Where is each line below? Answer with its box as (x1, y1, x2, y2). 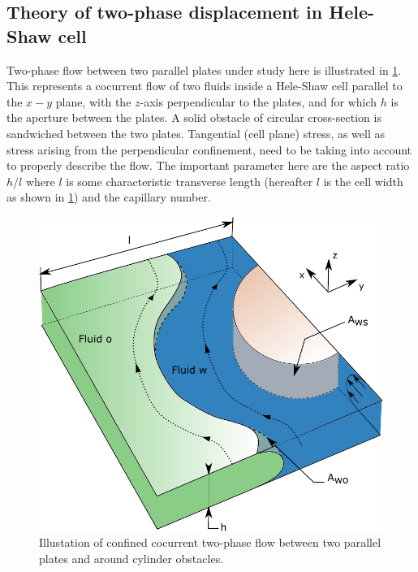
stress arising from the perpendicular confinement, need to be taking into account (6, 141, 412, 158)
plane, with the (55, 93, 131, 110)
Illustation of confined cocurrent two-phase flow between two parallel (39, 534, 381, 551)
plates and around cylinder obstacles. (39, 549, 224, 566)
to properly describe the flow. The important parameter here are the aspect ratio (6, 157, 410, 174)
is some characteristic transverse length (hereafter (66, 172, 313, 189)
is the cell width (323, 172, 403, 189)
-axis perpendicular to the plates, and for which (140, 93, 377, 110)
